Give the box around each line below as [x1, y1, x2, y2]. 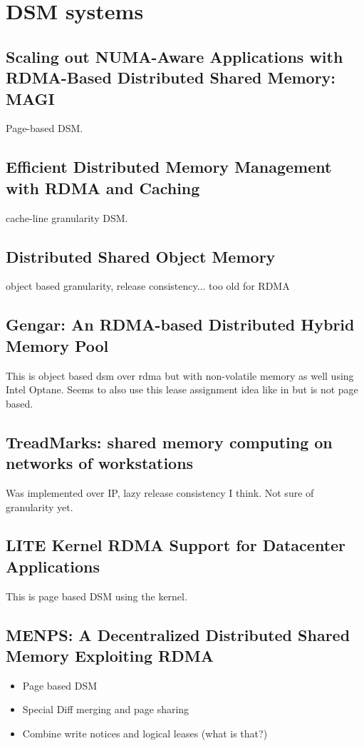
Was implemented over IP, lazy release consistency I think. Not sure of [6, 485, 314, 500]
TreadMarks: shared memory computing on [6, 430, 333, 453]
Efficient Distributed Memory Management [6, 156, 332, 178]
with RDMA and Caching [6, 176, 200, 198]
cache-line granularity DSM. [6, 210, 128, 225]
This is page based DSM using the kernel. [6, 588, 187, 603]
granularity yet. [6, 499, 73, 514]
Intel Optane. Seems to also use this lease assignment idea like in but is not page [6, 382, 358, 397]
